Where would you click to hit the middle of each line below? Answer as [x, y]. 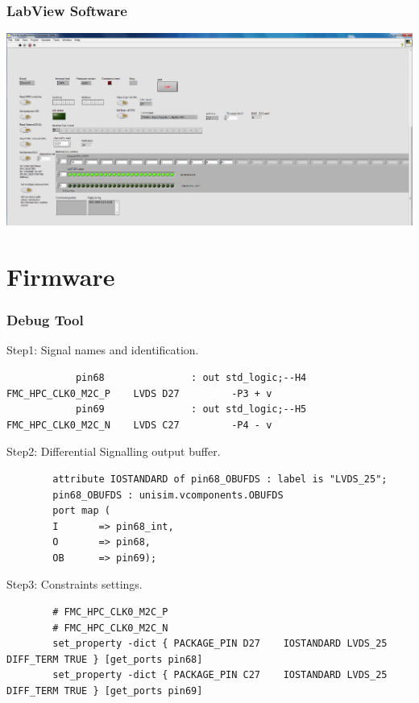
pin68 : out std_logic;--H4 [191, 377]
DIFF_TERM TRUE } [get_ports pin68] [105, 659]
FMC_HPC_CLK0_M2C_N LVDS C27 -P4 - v [139, 425]
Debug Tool [45, 320]
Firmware [61, 276]
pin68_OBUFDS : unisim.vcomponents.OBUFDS [168, 495]
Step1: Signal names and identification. [103, 350]
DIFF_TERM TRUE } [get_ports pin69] [105, 691]
